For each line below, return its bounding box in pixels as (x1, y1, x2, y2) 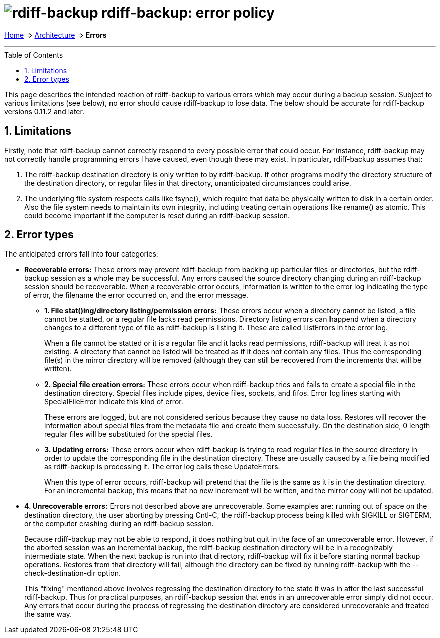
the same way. (24, 610, 72, 619)
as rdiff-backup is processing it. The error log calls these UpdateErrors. (44, 462, 280, 471)
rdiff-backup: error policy (101, 4, 275, 21)
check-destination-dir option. (24, 569, 121, 578)
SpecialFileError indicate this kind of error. (44, 397, 183, 406)
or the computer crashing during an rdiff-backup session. (24, 519, 214, 528)
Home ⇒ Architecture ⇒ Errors (4, 30, 107, 39)
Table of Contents (4, 50, 63, 59)
